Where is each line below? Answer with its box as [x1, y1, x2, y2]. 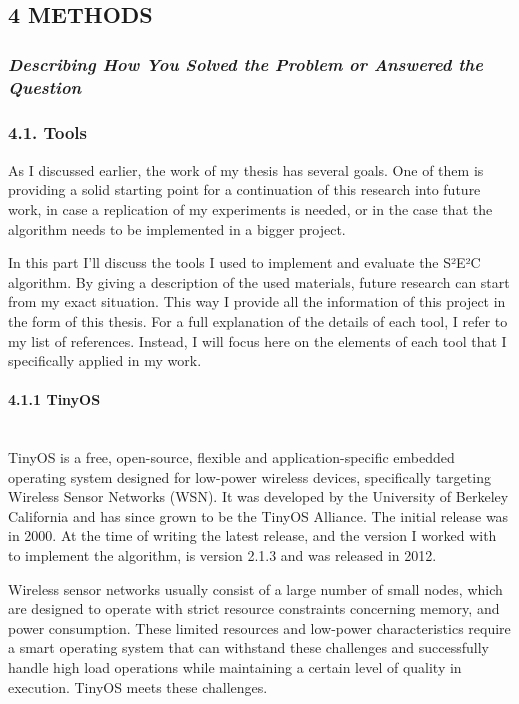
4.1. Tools [8, 120, 88, 145]
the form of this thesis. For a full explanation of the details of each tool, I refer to [8, 310, 508, 331]
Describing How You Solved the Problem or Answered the [8, 51, 483, 76]
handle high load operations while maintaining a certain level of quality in [8, 657, 462, 678]
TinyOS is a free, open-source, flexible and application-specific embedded [8, 447, 455, 468]
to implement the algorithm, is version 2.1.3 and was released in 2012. [8, 545, 437, 566]
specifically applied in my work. [8, 350, 202, 371]
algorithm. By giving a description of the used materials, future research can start [8, 271, 510, 292]
